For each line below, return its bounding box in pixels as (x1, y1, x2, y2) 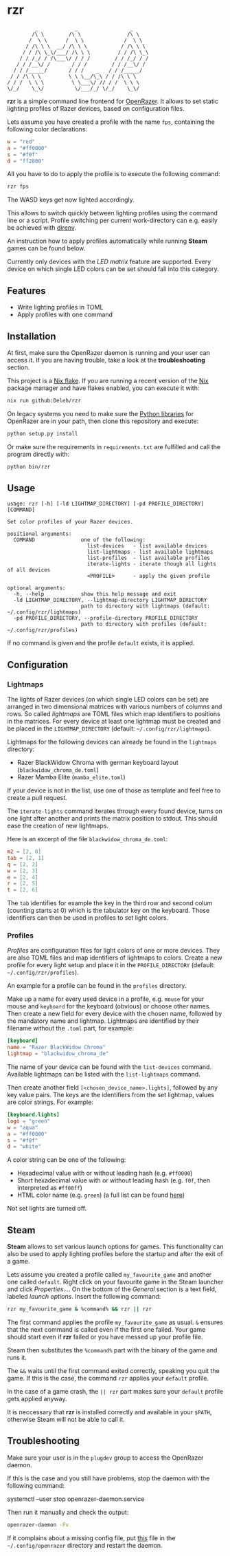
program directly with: (7, 450, 70, 458)
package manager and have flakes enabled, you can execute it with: (7, 384, 200, 392)
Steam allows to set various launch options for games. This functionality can (7, 1242, 224, 1251)
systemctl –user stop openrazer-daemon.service (7, 1495, 145, 1503)
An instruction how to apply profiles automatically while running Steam (7, 237, 208, 246)
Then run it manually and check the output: (7, 1508, 129, 1516)
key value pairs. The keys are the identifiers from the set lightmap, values (7, 1091, 215, 1099)
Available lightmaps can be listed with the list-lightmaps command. (7, 1070, 200, 1079)
